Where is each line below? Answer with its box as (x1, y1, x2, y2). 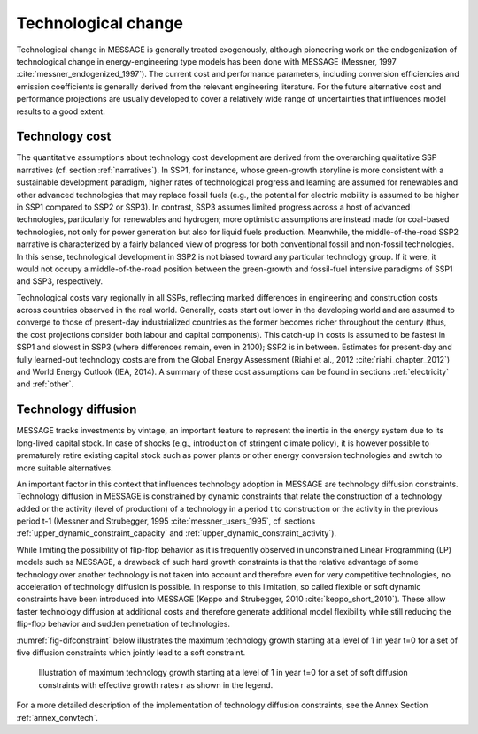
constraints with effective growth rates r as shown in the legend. (38, 679, 274, 690)
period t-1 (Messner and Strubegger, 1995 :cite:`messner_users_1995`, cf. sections (16, 516, 316, 526)
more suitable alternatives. (16, 463, 114, 473)
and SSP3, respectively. (16, 276, 104, 287)
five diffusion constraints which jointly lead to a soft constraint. (16, 646, 246, 658)
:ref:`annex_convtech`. (16, 712, 99, 723)
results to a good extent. (16, 106, 105, 117)
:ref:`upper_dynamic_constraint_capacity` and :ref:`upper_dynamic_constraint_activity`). (16, 528, 336, 539)
